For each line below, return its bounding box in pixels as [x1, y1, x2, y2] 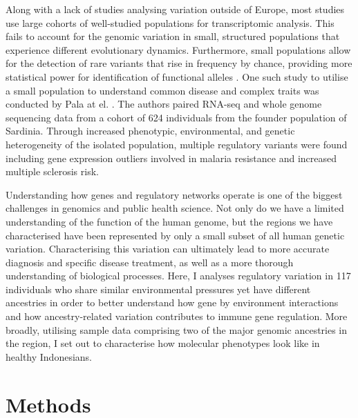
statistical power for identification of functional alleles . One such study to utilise [6, 69, 348, 83]
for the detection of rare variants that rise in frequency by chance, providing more [6, 56, 352, 70]
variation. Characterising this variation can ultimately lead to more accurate [6, 241, 330, 256]
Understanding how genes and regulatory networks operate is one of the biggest [6, 187, 343, 201]
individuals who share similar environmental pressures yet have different [6, 281, 311, 296]
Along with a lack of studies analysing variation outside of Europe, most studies [6, 2, 345, 16]
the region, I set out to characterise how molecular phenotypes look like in [6, 336, 320, 350]
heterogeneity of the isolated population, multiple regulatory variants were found [6, 137, 348, 151]
